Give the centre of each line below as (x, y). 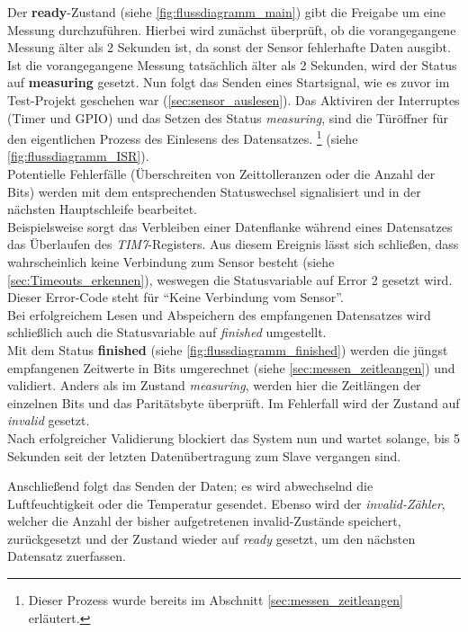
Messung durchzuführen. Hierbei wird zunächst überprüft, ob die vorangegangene (232, 29)
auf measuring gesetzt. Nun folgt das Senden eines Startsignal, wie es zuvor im (229, 82)
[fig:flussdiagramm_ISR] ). (78, 156)
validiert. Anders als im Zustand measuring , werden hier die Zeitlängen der (214, 385)
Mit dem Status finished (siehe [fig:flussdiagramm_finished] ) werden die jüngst (228, 349)
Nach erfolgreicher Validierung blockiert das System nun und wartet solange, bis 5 (234, 437)
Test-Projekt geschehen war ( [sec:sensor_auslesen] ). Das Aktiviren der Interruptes (234, 99)
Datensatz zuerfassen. (67, 556)
